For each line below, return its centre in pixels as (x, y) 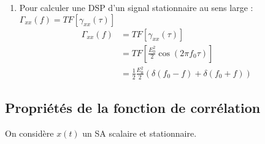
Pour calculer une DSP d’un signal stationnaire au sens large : (136, 7)
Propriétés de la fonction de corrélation (133, 108)
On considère (29, 133)
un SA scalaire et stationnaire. (140, 133)
